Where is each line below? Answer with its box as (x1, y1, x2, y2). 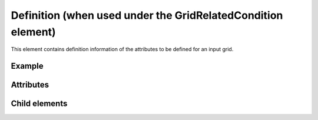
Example (11, 61, 44, 71)
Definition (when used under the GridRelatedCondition (11, 9, 283, 22)
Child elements (11, 99, 68, 109)
